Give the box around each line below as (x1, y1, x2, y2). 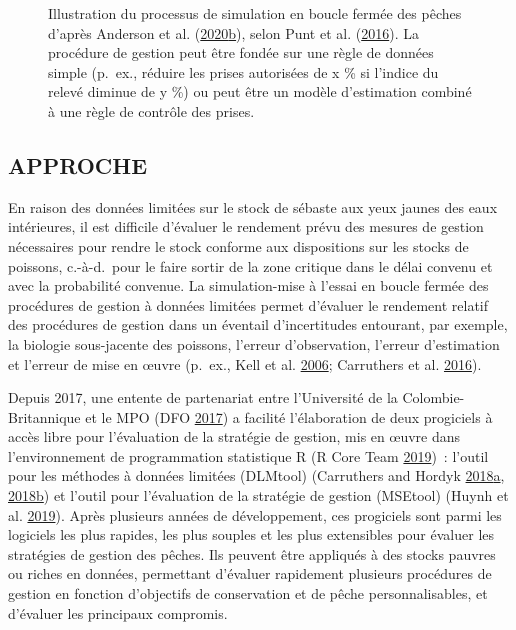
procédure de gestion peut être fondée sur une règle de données (48, 42, 434, 63)
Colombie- (402, 387, 465, 408)
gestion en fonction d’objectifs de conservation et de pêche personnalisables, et (8, 583, 488, 604)
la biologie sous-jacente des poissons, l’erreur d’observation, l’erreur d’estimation (8, 333, 500, 354)
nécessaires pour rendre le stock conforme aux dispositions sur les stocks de (8, 235, 469, 256)
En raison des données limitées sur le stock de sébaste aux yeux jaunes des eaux (8, 196, 498, 217)
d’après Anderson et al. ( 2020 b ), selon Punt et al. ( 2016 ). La (48, 22, 419, 43)
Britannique (8, 406, 81, 427)
